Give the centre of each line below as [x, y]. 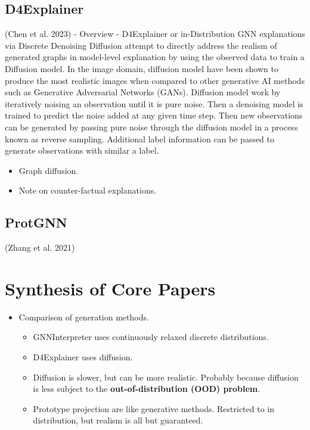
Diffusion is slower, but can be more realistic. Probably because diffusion [166, 377]
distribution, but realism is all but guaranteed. [118, 420]
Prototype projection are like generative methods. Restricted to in [154, 408]
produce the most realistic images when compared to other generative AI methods [155, 80]
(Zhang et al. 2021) [40, 247]
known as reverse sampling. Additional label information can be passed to [140, 138]
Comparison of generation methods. [84, 317]
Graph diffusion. [49, 170]
